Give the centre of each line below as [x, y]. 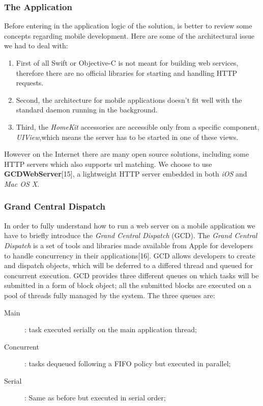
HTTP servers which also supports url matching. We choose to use [108, 164]
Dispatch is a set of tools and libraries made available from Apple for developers [129, 245]
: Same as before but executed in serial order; [95, 398]
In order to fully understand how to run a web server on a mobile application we [130, 225]
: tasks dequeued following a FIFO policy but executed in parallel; [128, 364]
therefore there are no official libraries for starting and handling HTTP [127, 72]
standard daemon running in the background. [87, 110]
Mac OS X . [22, 183]
